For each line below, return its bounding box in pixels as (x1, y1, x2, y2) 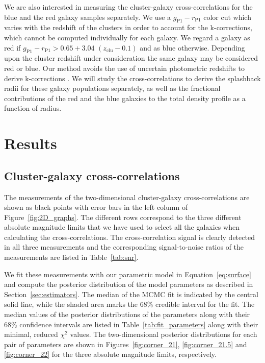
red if (4, 42, 21, 53)
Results (4, 133, 57, 154)
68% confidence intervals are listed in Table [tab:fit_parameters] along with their (4, 319, 258, 329)
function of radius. (4, 103, 62, 113)
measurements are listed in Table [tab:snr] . (4, 252, 139, 262)
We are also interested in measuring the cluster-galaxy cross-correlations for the (4, 2, 253, 12)
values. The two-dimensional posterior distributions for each (70, 329, 257, 340)
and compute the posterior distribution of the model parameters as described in (4, 279, 253, 289)
